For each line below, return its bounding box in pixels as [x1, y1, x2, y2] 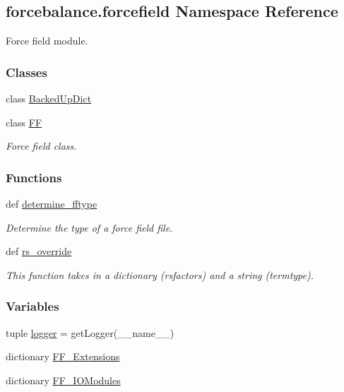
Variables [6, 297, 59, 315]
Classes [6, 63, 47, 81]
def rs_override [6, 244, 72, 259]
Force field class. [6, 138, 77, 153]
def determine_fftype [6, 196, 97, 211]
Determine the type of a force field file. [6, 220, 173, 234]
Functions [6, 168, 62, 186]
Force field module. [6, 33, 88, 48]
